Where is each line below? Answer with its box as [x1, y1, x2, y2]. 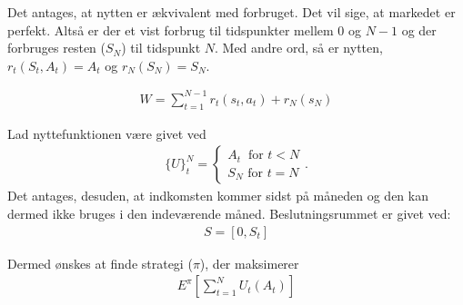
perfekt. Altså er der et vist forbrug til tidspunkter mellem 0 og [7, 20, 361, 39]
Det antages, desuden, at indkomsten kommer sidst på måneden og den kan [7, 186, 428, 205]
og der [401, 20, 437, 39]
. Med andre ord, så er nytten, [215, 38, 383, 57]
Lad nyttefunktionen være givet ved [7, 123, 206, 143]
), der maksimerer [199, 253, 299, 272]
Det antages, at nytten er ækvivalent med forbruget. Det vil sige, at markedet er [7, 3, 456, 21]
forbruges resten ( [7, 38, 106, 57]
